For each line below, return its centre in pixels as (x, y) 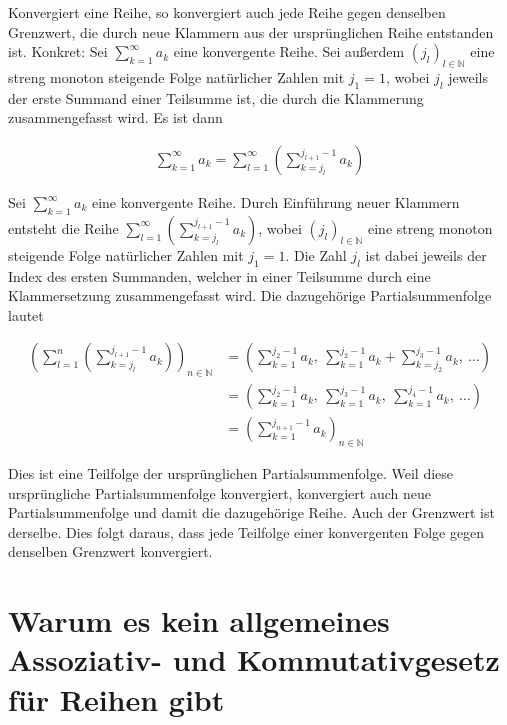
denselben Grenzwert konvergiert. (110, 551)
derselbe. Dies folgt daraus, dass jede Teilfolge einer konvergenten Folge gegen (246, 531)
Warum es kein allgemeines (199, 620)
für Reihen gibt (116, 698)
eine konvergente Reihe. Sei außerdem (289, 51)
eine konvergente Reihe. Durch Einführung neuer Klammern (275, 202)
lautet (26, 314)
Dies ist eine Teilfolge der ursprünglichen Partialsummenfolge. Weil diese (231, 473)
